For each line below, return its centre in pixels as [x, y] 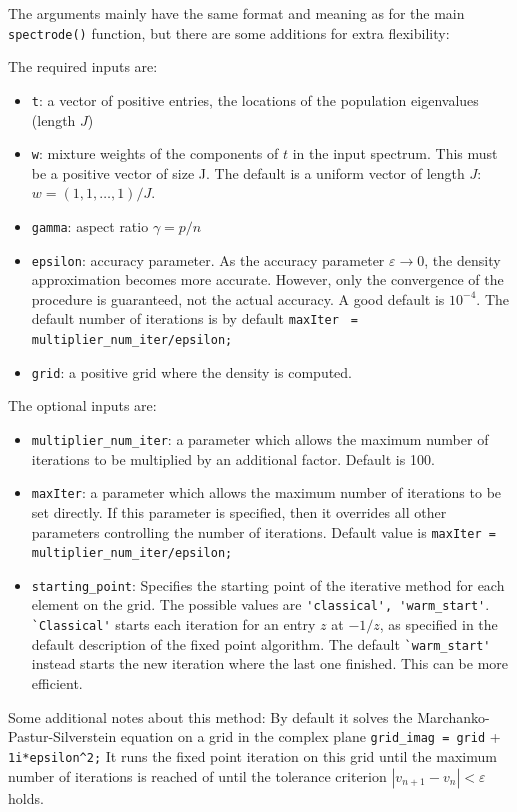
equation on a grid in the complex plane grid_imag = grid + [310, 736]
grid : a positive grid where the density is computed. [192, 371]
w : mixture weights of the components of [155, 153]
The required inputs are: [83, 66]
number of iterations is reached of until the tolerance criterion [197, 775]
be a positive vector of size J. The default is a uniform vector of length [248, 172]
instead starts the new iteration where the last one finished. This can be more [269, 663]
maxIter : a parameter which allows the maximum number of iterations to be [266, 492]
